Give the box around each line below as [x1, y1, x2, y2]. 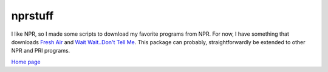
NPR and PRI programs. [11, 47, 70, 54]
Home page [11, 58, 41, 65]
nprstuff [11, 9, 54, 22]
